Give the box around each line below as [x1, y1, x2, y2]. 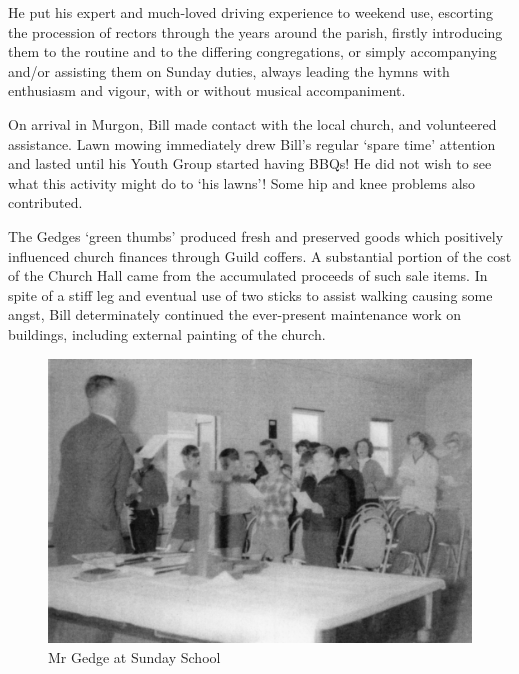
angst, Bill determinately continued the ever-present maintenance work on [8, 304, 462, 325]
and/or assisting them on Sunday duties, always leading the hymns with [8, 60, 450, 81]
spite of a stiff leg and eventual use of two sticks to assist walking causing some [8, 284, 493, 305]
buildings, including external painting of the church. [8, 323, 326, 344]
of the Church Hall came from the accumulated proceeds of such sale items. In [8, 265, 488, 286]
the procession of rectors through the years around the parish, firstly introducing [8, 21, 503, 42]
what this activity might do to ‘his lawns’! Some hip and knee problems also [8, 172, 476, 193]
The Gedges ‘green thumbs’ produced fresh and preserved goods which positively [8, 225, 504, 246]
